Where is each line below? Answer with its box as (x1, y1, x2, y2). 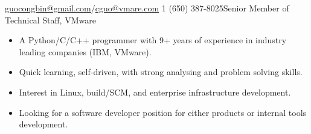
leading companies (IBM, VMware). (19, 45, 152, 58)
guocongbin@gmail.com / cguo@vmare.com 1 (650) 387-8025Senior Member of (5, 2, 289, 14)
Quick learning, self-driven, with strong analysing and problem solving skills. (19, 65, 303, 78)
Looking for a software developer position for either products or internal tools (19, 106, 307, 118)
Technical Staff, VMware (5, 13, 96, 26)
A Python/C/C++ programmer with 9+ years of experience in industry (19, 34, 287, 46)
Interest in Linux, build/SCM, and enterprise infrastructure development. (19, 85, 291, 98)
